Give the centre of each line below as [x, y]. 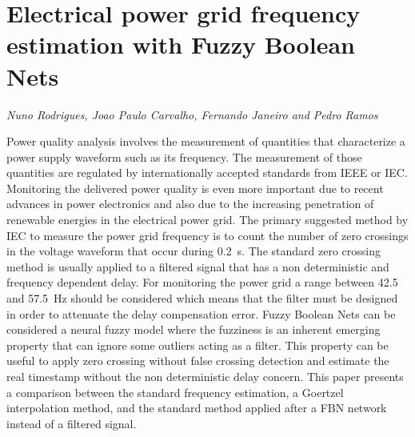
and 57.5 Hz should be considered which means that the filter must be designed [202, 298]
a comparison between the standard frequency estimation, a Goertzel [175, 392]
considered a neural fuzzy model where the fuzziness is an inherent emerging [194, 329]
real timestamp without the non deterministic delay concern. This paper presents [205, 376]
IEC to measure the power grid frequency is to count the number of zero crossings [207, 235]
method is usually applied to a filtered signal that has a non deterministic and [198, 266]
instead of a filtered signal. [72, 423]
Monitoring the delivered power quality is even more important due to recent [195, 188]
